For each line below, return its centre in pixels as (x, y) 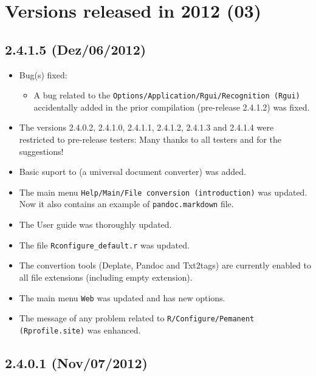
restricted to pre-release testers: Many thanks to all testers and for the (150, 139)
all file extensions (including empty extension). (106, 277)
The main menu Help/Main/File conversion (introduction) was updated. (163, 192)
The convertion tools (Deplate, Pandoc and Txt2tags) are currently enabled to (165, 265)
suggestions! (41, 151)
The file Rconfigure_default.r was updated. (104, 244)
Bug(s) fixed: (43, 74)
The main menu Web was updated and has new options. (122, 297)
